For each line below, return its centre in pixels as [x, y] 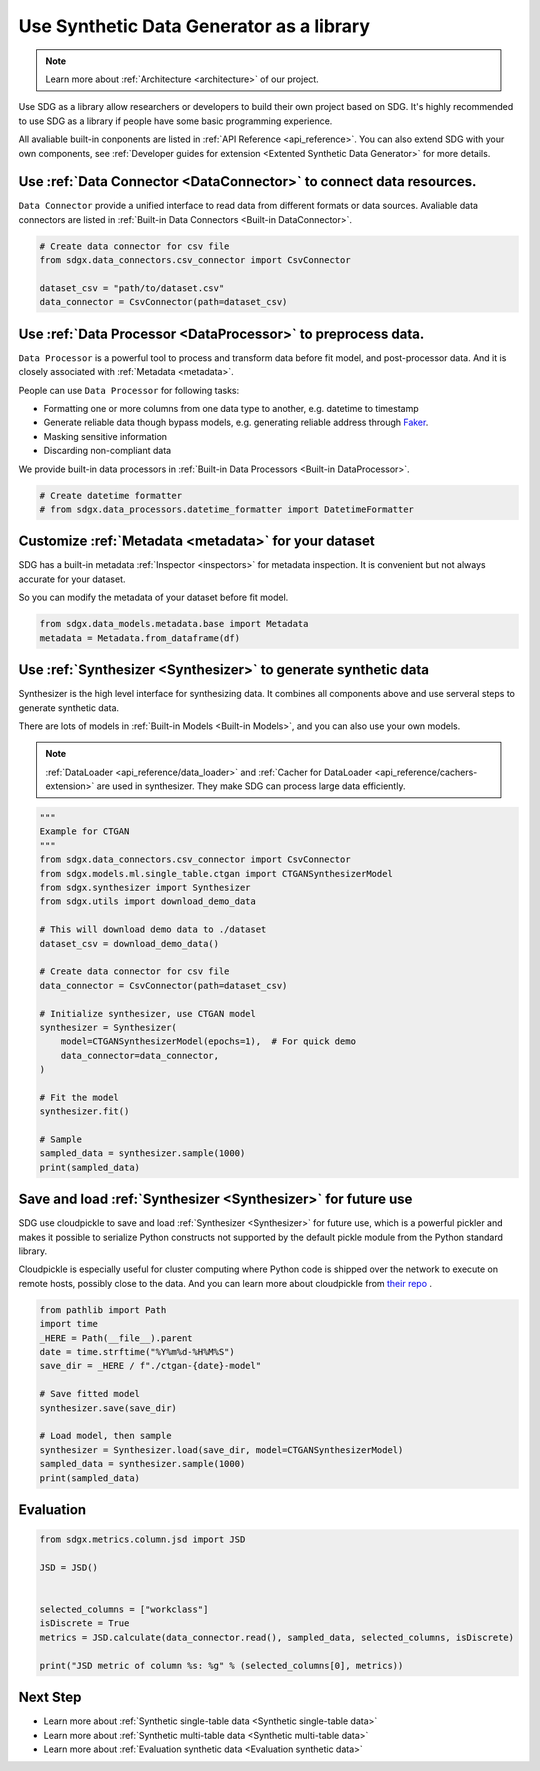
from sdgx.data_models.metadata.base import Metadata [174, 624]
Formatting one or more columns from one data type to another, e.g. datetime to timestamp [231, 409]
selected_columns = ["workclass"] [124, 1609]
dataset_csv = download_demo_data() [129, 943]
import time [69, 1324]
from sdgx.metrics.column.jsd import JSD [142, 1539]
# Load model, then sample [105, 1436]
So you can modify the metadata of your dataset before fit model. [153, 597]
